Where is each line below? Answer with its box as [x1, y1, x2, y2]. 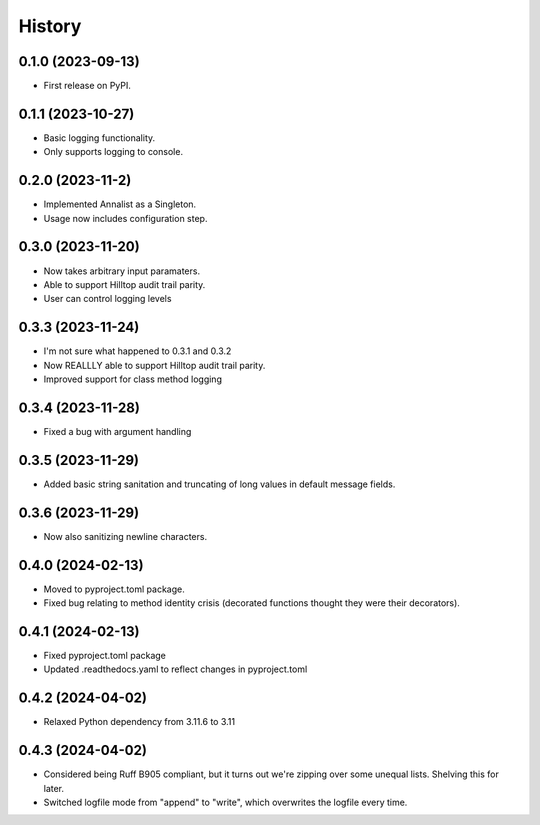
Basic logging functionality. [43, 131, 156, 144]
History [18, 15, 82, 37]
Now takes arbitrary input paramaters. [43, 265, 200, 277]
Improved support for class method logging [43, 373, 222, 385]
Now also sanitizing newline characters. [43, 530, 208, 542]
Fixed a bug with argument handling [43, 425, 192, 437]
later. [43, 782, 65, 794]
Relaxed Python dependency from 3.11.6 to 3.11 [43, 716, 235, 728]
